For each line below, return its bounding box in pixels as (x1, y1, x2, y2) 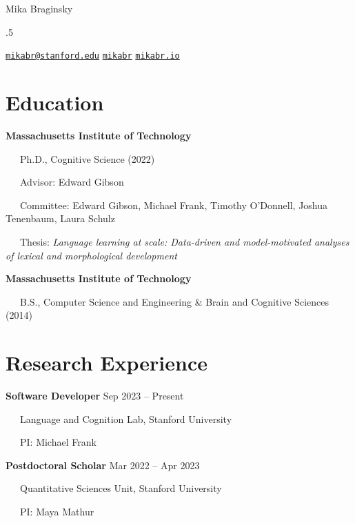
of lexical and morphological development (6, 248, 177, 262)
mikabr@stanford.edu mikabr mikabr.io (6, 51, 180, 61)
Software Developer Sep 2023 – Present (6, 388, 184, 403)
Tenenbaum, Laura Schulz (6, 211, 115, 226)
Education (6, 88, 104, 117)
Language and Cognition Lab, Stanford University (19, 411, 232, 426)
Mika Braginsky (6, 1, 73, 15)
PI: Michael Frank (19, 435, 97, 449)
